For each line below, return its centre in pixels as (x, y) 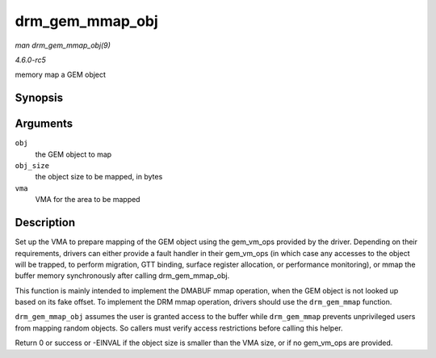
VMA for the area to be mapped (88, 200)
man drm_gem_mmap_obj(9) (63, 45)
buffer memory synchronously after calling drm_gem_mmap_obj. (122, 276)
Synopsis (39, 98)
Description (45, 223)
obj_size (32, 166)
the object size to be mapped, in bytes (99, 177)
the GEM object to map (73, 154)
